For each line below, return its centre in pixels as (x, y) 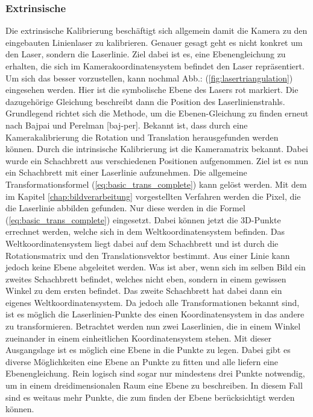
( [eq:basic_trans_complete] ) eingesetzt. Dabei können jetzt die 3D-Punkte (143, 219)
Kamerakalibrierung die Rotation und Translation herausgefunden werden (142, 137)
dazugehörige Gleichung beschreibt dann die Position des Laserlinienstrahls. (145, 101)
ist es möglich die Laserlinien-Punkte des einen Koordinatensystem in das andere (155, 314)
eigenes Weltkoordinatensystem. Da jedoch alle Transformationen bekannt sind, (153, 302)
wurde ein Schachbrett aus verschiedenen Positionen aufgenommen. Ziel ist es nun (157, 160)
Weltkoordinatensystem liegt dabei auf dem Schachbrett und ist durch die (142, 243)
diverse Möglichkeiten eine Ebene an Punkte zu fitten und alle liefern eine (142, 361)
